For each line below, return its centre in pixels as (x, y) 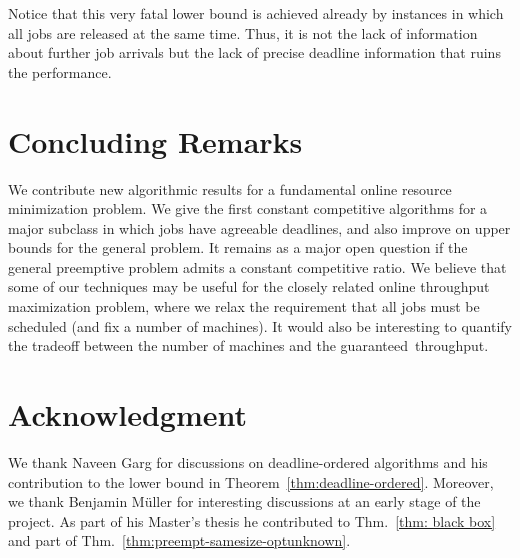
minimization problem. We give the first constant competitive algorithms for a (248, 208)
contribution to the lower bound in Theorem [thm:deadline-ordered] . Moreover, (251, 481)
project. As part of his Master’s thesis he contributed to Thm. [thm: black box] (252, 520)
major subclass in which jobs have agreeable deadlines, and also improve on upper (259, 227)
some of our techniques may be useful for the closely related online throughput (249, 286)
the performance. (60, 71)
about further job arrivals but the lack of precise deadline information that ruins (254, 52)
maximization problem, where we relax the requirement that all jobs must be (244, 306)
